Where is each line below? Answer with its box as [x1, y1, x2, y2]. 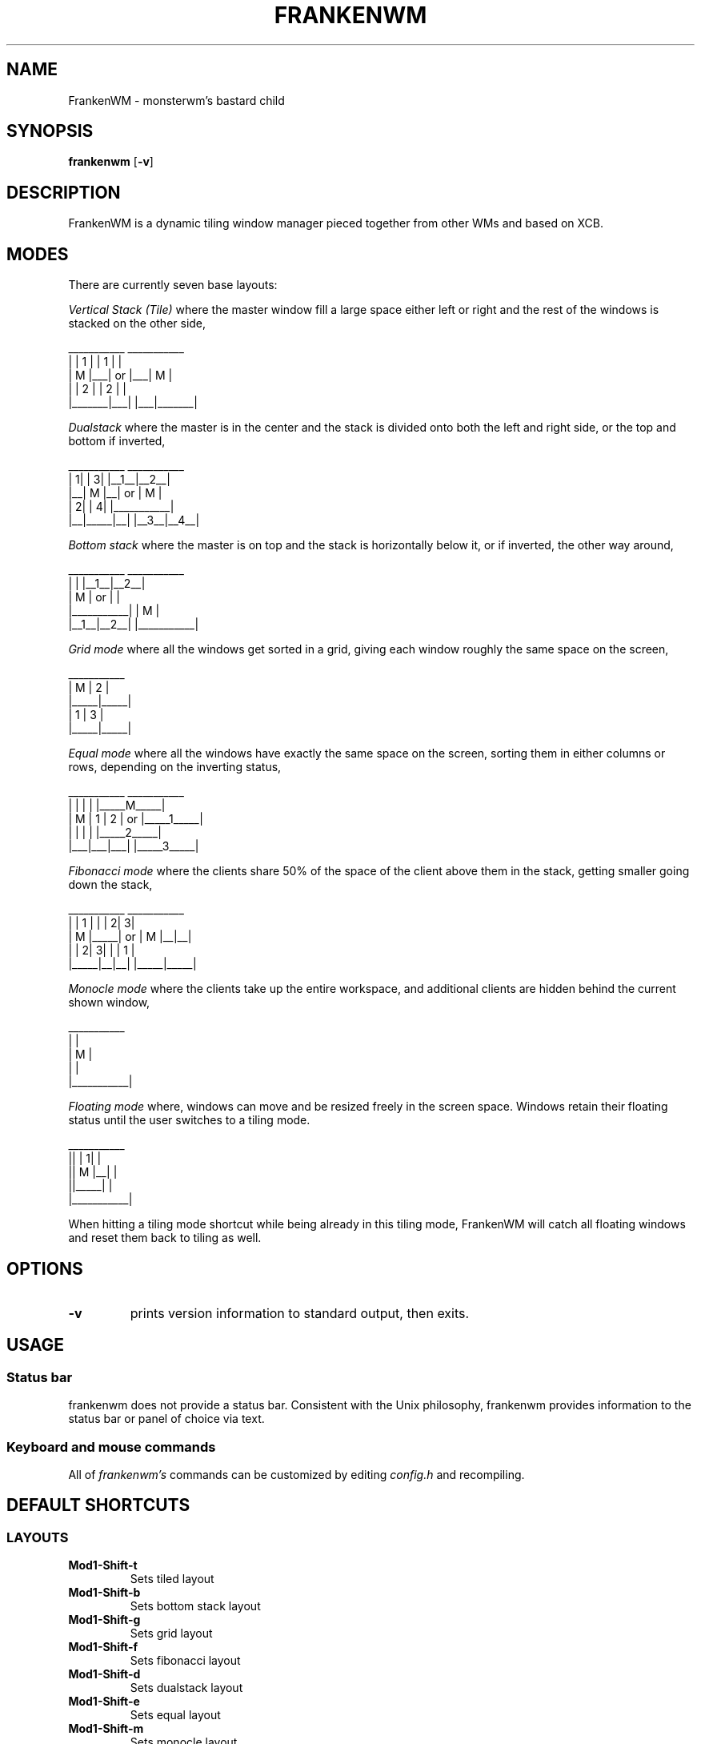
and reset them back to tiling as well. [68, 1231, 262, 1245]
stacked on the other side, [68, 316, 206, 331]
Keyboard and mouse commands [6, 1438, 216, 1455]
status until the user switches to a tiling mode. [68, 1113, 310, 1127]
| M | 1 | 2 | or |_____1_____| [68, 812, 203, 826]
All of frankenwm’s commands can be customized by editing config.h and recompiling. [68, 1467, 525, 1481]
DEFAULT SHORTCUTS [6, 1495, 190, 1516]
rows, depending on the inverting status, [68, 760, 282, 774]
